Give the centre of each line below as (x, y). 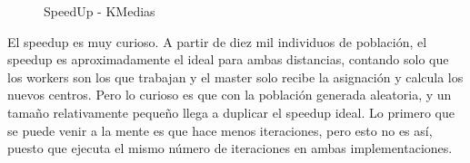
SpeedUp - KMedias (100, 11)
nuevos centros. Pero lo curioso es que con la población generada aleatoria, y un (230, 95)
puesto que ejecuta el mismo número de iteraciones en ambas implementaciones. (230, 148)
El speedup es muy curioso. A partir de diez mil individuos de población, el (217, 41)
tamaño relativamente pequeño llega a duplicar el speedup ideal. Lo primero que (231, 112)
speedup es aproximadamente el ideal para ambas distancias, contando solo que (228, 59)
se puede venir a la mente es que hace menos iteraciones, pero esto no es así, (220, 130)
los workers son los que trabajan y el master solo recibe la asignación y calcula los (235, 77)
